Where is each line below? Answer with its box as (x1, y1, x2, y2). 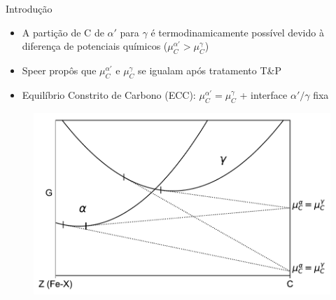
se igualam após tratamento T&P (138, 62, 281, 77)
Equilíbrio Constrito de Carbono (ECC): (22, 87, 196, 102)
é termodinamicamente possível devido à (150, 25, 324, 39)
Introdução (6, 1, 52, 15)
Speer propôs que (22, 62, 97, 77)
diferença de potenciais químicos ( (22, 39, 168, 53)
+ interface (239, 87, 288, 102)
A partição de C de (22, 25, 104, 39)
